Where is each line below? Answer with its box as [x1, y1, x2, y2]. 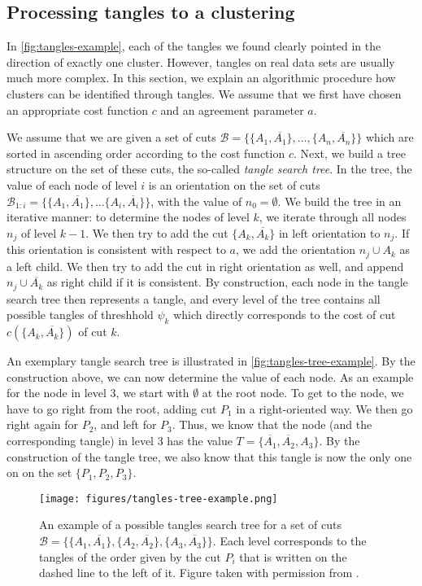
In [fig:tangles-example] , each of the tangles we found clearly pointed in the [7, 37, 381, 55]
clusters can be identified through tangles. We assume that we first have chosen [7, 85, 402, 102]
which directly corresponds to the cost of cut [173, 306, 396, 323]
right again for [7, 416, 78, 433]
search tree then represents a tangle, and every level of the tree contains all [7, 290, 381, 307]
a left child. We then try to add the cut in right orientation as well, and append [7, 257, 404, 274]
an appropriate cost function [7, 101, 149, 118]
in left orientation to [278, 224, 381, 241]
